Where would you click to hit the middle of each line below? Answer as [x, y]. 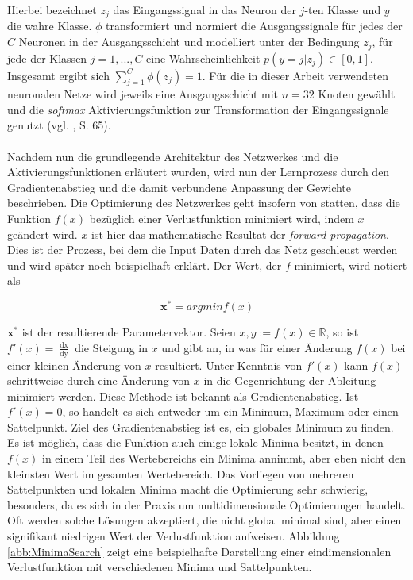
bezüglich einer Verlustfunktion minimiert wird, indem [222, 219]
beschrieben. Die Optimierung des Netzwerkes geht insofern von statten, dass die [204, 203]
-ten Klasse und [343, 10]
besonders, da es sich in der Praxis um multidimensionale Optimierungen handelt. [206, 504]
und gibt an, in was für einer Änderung [257, 347]
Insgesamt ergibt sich [58, 75]
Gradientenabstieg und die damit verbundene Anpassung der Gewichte [179, 187]
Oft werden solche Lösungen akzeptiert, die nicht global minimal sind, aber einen [205, 520]
